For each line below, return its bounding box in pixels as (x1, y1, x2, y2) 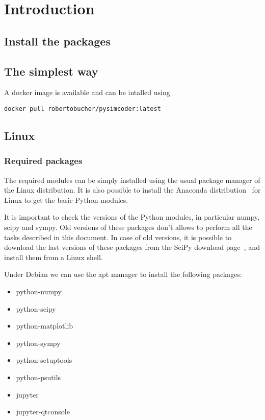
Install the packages (4, 33, 111, 49)
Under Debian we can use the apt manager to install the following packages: (4, 269, 242, 279)
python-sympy (16, 337, 61, 348)
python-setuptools (16, 355, 72, 365)
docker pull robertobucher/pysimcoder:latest (4, 105, 161, 112)
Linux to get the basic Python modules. (4, 194, 128, 205)
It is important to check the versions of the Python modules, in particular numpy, (4, 212, 260, 222)
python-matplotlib (16, 320, 73, 331)
